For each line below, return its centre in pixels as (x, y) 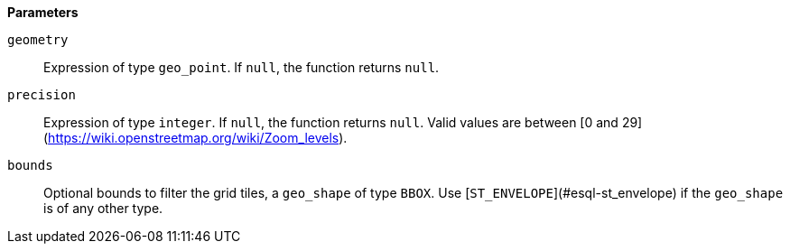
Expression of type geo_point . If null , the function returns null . (242, 67)
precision (42, 95)
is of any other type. (103, 208)
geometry (38, 40)
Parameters (43, 12)
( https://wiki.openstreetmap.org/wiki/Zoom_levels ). (195, 138)
